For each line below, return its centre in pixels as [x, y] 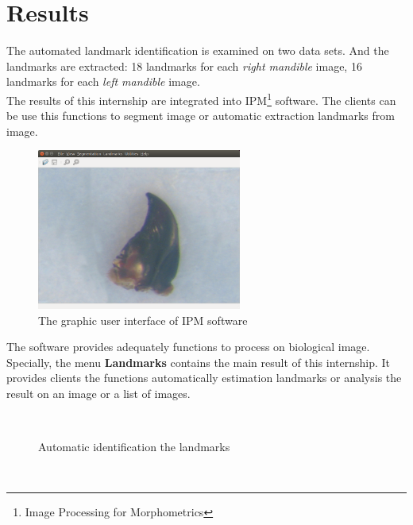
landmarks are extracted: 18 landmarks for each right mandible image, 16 [184, 66]
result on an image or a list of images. [98, 393]
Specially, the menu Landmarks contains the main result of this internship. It [199, 362]
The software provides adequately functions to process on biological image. [188, 347]
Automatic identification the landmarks [134, 447]
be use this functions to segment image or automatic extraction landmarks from [201, 116]
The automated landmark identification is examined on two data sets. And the [198, 50]
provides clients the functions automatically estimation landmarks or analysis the [204, 378]
